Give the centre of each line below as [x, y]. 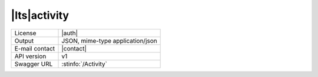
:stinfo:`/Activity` [84, 63]
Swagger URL [34, 63]
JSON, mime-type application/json [109, 41]
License [25, 33]
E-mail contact [35, 48]
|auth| [70, 33]
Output [24, 41]
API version [30, 56]
